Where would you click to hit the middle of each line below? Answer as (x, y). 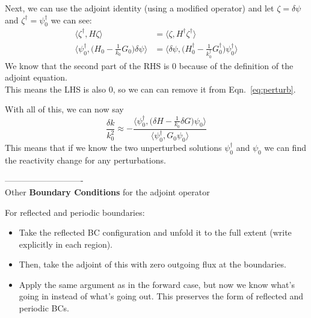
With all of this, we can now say (64, 109)
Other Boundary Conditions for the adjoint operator (107, 191)
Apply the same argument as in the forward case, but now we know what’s (157, 284)
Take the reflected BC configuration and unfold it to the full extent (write (155, 232)
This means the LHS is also (56, 89)
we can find (285, 147)
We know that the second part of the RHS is (87, 65)
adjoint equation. (36, 77)
